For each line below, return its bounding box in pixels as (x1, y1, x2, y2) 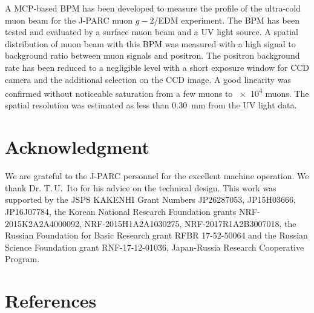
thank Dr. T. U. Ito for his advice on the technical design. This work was (5, 181, 276, 194)
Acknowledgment (5, 134, 149, 159)
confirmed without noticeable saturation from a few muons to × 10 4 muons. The (5, 85, 309, 99)
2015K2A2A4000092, (5, 217, 82, 229)
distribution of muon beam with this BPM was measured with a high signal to (5, 37, 296, 50)
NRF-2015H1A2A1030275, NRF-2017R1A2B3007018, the (84, 217, 296, 229)
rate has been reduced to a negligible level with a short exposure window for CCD (5, 61, 310, 73)
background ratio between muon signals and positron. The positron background (5, 49, 300, 62)
